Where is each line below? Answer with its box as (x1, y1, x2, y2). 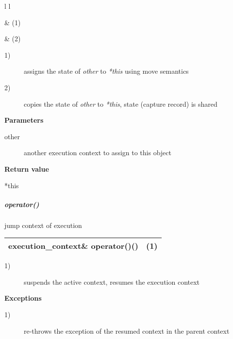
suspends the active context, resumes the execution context (24, 276, 200, 287)
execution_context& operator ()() (8, 240, 138, 252)
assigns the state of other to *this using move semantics (24, 66, 189, 76)
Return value (4, 163, 49, 174)
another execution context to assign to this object (24, 147, 171, 158)
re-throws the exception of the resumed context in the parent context (24, 325, 230, 336)
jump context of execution (4, 220, 82, 230)
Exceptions (4, 293, 42, 303)
